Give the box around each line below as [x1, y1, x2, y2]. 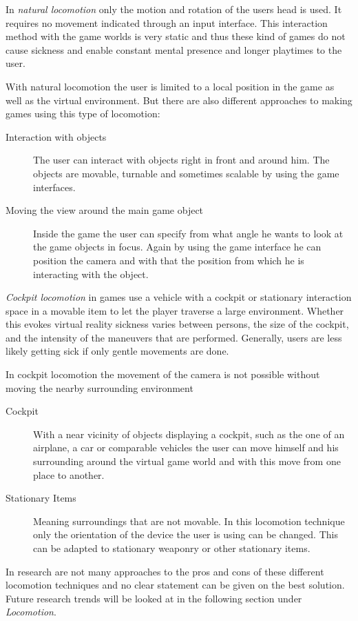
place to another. [33, 467, 105, 482]
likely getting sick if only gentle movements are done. [6, 344, 229, 358]
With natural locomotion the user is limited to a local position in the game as [6, 79, 335, 93]
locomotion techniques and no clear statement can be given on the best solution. [6, 578, 345, 592]
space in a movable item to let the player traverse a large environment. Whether [6, 303, 344, 317]
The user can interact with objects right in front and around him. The [33, 152, 330, 167]
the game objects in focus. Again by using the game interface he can [33, 239, 322, 254]
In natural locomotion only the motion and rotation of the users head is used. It [6, 2, 342, 16]
